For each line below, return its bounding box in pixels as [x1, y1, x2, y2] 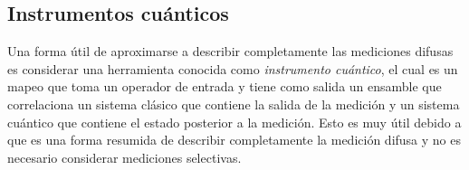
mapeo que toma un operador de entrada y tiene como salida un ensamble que [7, 77, 442, 96]
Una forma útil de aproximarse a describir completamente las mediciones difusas [7, 42, 454, 61]
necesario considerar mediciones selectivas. [7, 147, 242, 166]
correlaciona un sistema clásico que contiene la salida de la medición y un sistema [7, 94, 460, 113]
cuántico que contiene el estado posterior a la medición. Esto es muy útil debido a [7, 112, 462, 131]
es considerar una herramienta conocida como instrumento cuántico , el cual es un [7, 59, 458, 78]
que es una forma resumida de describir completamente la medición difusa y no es [7, 130, 462, 149]
